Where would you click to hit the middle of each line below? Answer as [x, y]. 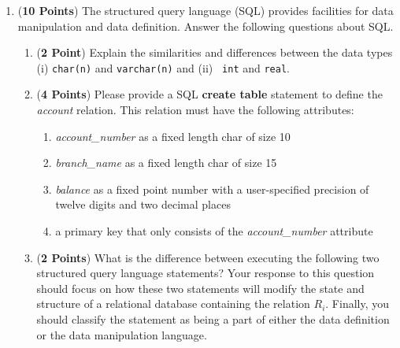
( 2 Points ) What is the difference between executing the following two [208, 257]
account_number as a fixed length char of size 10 [173, 136]
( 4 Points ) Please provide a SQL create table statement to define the [209, 94]
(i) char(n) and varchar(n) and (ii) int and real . [163, 67]
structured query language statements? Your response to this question [206, 273]
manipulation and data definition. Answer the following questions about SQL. [206, 26]
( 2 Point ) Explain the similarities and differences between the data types [215, 52]
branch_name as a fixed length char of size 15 [166, 163]
